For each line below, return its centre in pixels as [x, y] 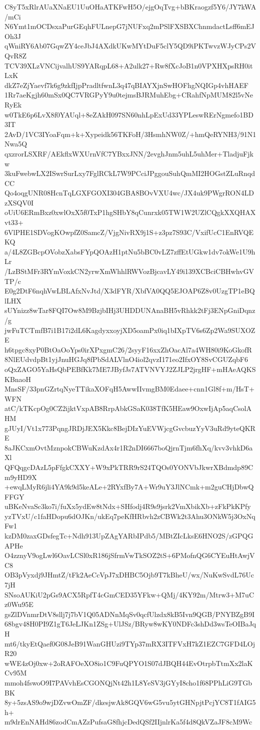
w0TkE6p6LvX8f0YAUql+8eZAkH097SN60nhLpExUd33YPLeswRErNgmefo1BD [129, 114]
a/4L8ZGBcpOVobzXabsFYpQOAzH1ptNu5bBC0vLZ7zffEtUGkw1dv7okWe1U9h [130, 251]
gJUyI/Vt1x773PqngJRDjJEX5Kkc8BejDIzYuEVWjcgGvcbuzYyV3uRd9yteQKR [130, 428]
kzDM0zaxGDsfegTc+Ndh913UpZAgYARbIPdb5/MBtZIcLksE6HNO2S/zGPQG [129, 536]
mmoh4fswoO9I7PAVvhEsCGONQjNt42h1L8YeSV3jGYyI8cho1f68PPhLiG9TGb [128, 682]
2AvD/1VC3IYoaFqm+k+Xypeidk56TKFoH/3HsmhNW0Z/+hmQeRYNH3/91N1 [130, 134]
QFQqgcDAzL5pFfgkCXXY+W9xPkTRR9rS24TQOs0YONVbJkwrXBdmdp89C [129, 467]
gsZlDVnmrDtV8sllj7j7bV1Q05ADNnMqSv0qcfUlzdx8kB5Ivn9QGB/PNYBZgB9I [130, 614]
